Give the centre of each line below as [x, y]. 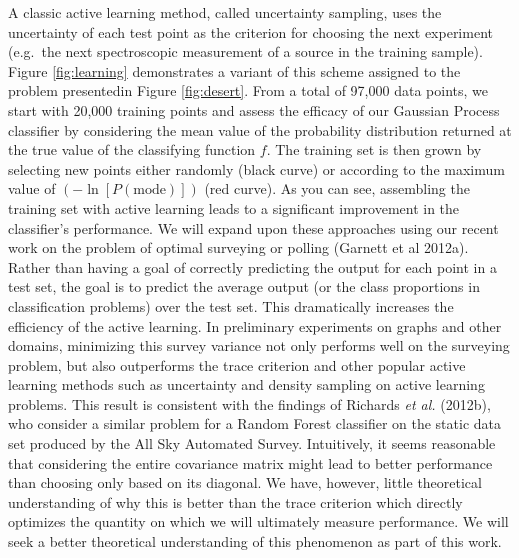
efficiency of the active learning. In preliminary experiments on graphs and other [255, 325]
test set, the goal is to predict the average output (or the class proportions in [244, 286]
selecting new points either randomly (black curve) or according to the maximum [256, 168]
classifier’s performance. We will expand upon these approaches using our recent [253, 227]
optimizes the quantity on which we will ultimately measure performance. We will [258, 521]
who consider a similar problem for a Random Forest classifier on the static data [255, 423]
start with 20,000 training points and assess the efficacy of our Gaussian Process [254, 109]
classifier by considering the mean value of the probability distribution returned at [260, 129]
